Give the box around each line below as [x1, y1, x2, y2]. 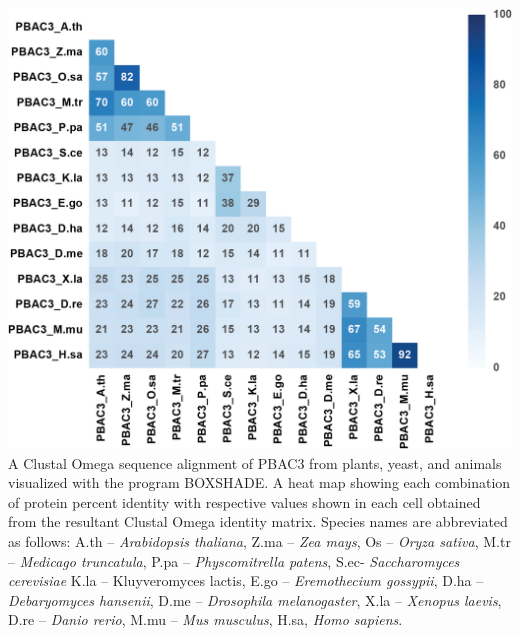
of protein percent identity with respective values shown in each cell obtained [8, 491, 481, 512]
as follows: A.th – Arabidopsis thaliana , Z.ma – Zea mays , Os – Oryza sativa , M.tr [8, 530, 511, 551]
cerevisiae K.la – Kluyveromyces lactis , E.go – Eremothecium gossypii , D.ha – [8, 570, 484, 591]
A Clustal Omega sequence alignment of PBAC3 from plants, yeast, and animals [8, 452, 502, 473]
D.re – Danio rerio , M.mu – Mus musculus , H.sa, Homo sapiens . [8, 609, 403, 630]
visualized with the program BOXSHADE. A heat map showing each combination [8, 472, 511, 493]
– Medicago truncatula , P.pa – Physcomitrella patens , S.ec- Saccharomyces [8, 550, 460, 571]
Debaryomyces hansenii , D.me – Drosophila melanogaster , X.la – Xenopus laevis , [8, 589, 502, 610]
